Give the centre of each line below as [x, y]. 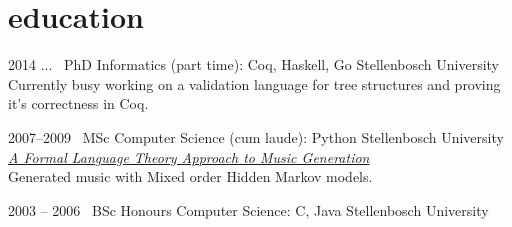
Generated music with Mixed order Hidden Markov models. [190, 176]
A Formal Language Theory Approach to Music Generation [189, 156]
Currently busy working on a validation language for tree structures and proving [254, 83]
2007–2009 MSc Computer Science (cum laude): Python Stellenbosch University [256, 136]
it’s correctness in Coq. [78, 103]
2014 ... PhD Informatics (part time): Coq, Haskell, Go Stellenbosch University [253, 64]
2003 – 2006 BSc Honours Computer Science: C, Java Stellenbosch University [248, 209]
